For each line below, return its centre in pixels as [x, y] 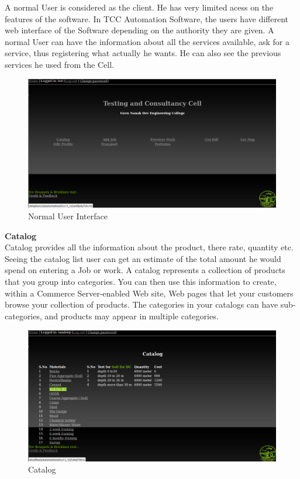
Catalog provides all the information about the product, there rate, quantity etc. [149, 247]
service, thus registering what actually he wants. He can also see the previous [143, 53]
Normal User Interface [68, 216]
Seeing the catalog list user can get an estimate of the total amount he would [143, 258]
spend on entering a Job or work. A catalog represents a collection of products [145, 270]
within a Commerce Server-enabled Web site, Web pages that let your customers [149, 293]
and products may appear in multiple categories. [132, 316]
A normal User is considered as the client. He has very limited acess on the [139, 7]
